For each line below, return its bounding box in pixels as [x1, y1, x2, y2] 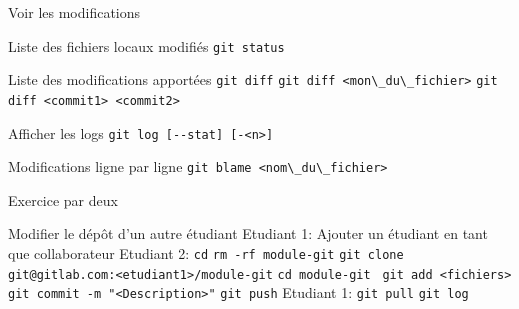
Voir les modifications [8, 2, 141, 22]
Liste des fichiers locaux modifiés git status [8, 35, 285, 56]
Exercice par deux [8, 189, 118, 210]
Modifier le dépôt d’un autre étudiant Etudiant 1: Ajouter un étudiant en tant [8, 223, 488, 244]
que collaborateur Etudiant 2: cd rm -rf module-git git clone [8, 243, 404, 264]
